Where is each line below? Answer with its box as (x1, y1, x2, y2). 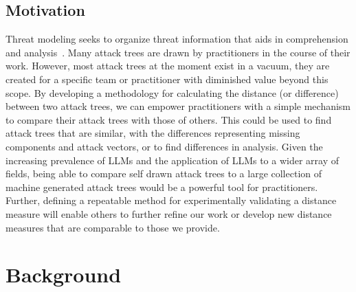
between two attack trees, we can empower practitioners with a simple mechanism (5, 99, 351, 113)
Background (5, 260, 122, 289)
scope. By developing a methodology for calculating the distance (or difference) (5, 85, 339, 100)
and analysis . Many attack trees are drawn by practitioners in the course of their (5, 45, 351, 59)
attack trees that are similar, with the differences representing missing (5, 126, 300, 140)
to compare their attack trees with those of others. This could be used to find (5, 112, 332, 126)
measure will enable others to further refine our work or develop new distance (5, 206, 332, 221)
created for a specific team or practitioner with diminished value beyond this (5, 71, 329, 86)
